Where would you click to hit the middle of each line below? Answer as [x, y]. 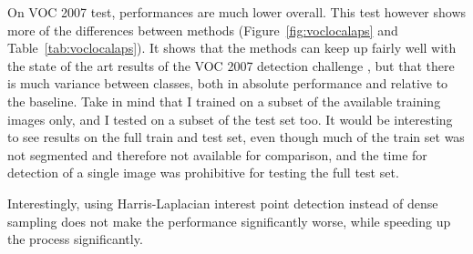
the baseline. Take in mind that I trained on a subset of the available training [224, 101]
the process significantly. [75, 239]
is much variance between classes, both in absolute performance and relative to [228, 83]
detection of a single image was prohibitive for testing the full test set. [203, 173]
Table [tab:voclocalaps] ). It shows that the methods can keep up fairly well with [232, 48]
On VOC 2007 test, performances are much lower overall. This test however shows [237, 12]
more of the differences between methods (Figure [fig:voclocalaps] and [203, 30]
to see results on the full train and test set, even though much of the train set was [236, 137]
